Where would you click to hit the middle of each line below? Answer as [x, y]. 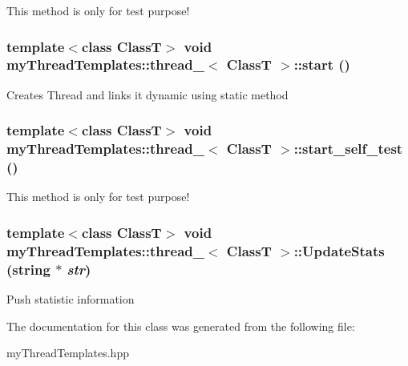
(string [28, 269]
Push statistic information [71, 299]
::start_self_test [348, 149]
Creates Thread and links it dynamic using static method [147, 94]
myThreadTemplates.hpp [68, 353]
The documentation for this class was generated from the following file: [181, 326]
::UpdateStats [339, 250]
